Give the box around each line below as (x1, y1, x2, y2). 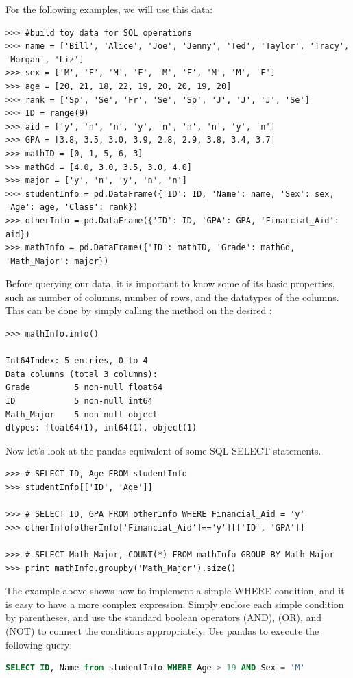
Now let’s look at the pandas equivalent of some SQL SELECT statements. (5, 443, 321, 457)
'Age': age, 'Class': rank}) (5, 202, 138, 213)
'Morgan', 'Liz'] (5, 54, 84, 64)
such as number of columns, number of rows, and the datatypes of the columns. (5, 289, 339, 304)
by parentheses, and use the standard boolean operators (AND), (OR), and (5, 610, 322, 625)
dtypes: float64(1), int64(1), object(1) (5, 423, 197, 433)
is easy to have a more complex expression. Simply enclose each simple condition (5, 596, 344, 611)
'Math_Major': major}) (5, 256, 109, 266)
